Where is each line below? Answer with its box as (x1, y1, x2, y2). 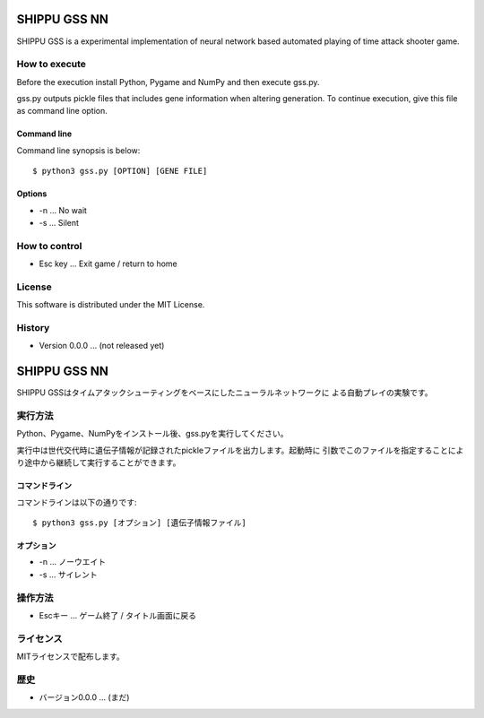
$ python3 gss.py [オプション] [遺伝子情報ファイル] (32, 518, 246, 528)
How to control (16, 239, 82, 252)
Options (16, 188, 48, 199)
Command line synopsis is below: (16, 144, 141, 156)
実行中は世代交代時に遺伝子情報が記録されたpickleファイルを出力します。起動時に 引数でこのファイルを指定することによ (16, 445, 464, 455)
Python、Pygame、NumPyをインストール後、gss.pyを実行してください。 (16, 428, 289, 439)
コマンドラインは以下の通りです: (16, 497, 138, 507)
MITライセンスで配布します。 (16, 651, 125, 662)
